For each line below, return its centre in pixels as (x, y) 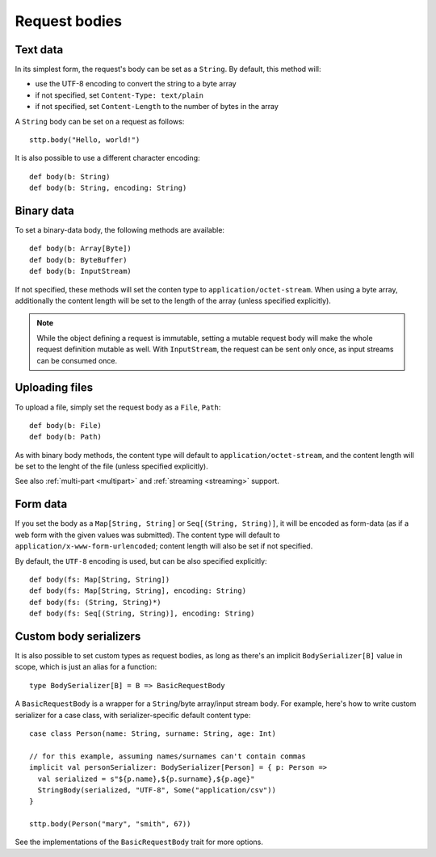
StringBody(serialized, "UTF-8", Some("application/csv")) (157, 790)
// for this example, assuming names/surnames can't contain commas (168, 756)
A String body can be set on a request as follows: (100, 121)
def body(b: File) (66, 425)
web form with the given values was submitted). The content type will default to (147, 535)
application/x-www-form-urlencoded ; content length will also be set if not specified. (164, 546)
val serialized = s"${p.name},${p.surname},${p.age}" (146, 779)
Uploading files (54, 388)
